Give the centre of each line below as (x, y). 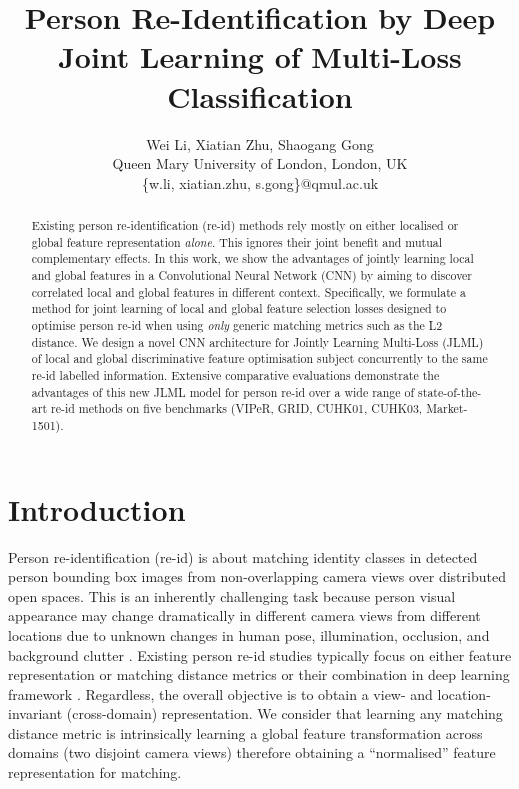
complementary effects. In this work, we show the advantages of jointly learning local (252, 258)
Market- (447, 408)
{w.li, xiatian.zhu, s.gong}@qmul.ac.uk (260, 182)
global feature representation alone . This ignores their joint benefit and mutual (237, 241)
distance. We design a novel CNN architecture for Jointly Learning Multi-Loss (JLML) (257, 341)
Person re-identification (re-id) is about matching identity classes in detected (243, 556)
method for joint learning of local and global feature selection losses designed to (239, 308)
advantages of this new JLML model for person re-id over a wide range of (223, 391)
